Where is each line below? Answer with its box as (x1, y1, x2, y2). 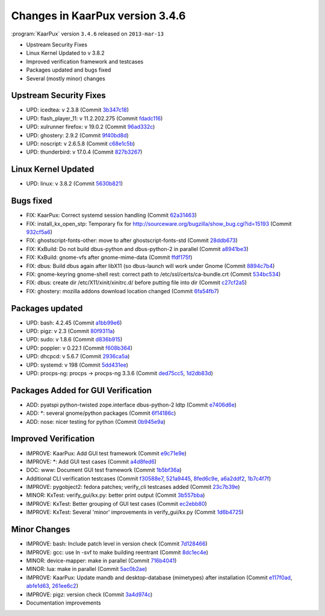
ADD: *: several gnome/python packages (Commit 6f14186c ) (26, 409, 176, 417)
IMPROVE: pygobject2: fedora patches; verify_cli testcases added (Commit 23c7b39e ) (26, 484, 240, 491)
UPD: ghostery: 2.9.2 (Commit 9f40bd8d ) (26, 131, 129, 138)
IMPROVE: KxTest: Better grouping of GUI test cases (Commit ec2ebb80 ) (26, 500, 207, 507)
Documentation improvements (26, 599, 102, 606)
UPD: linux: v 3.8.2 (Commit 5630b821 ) (26, 180, 123, 187)
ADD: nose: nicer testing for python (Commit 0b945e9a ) (26, 418, 166, 425)
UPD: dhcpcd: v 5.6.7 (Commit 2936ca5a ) (26, 353, 130, 360)
